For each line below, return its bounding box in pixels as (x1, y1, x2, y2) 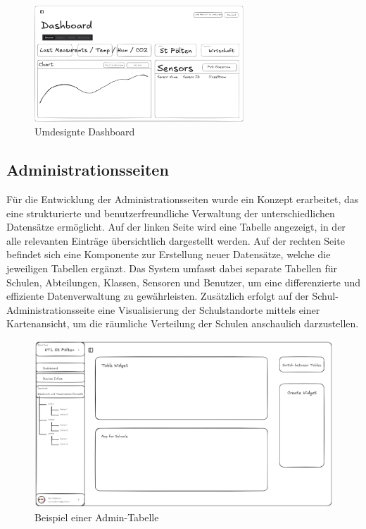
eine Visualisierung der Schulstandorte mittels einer (98, 302, 320, 317)
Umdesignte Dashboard (34, 124, 135, 139)
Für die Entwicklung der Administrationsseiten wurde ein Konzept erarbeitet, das (6, 192, 359, 207)
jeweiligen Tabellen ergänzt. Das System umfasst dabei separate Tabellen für (6, 260, 338, 275)
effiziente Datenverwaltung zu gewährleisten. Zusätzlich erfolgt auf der (6, 288, 309, 303)
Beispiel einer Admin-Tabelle (34, 509, 159, 524)
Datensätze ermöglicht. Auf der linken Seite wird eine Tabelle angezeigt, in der (6, 219, 346, 234)
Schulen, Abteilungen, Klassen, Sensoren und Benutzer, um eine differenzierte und (6, 274, 361, 289)
